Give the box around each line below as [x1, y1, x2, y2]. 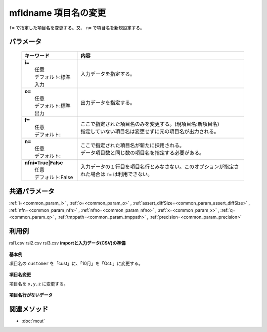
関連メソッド [9, 305, 48, 313]
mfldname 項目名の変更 [9, 7, 106, 18]
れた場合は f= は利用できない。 [80, 171, 153, 178]
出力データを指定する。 [80, 99, 135, 106]
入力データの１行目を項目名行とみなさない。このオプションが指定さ [80, 163, 239, 170]
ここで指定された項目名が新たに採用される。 [80, 142, 185, 148]
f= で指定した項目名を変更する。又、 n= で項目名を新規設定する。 [9, 25, 145, 31]
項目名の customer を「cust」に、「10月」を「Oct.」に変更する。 [9, 260, 143, 266]
